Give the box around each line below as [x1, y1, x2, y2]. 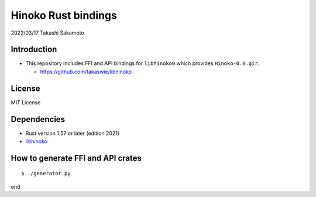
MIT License [11, 98, 41, 106]
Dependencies [11, 114, 66, 124]
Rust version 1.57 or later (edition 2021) [25, 130, 120, 137]
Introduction [11, 45, 57, 55]
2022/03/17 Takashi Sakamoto [11, 29, 84, 36]
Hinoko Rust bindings [11, 9, 117, 22]
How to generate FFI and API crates [11, 153, 142, 163]
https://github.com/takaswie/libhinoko [40, 68, 132, 75]
